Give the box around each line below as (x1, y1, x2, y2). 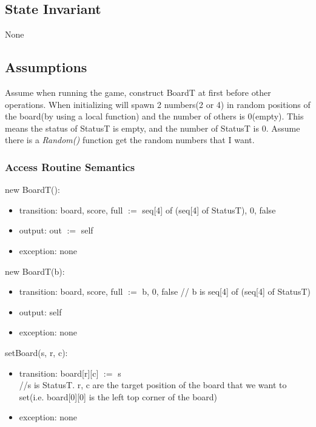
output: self (19, 305, 62, 318)
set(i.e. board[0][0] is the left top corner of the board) (19, 390, 218, 403)
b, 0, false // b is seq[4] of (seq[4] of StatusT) (142, 285, 311, 298)
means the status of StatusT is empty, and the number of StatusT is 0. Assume (5, 121, 300, 134)
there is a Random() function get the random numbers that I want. (5, 133, 255, 146)
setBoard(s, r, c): (5, 346, 68, 358)
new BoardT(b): (5, 264, 65, 277)
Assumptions (5, 58, 87, 76)
